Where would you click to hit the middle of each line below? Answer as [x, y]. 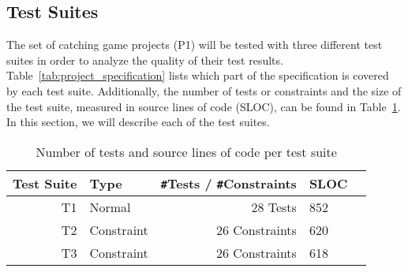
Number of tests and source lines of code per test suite [186, 151]
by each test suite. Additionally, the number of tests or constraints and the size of [204, 90]
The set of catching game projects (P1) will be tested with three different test [195, 45]
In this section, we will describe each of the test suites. [138, 122]
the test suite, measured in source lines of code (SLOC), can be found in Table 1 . [204, 106]
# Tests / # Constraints [228, 183]
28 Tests [274, 207]
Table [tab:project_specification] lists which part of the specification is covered [198, 75]
